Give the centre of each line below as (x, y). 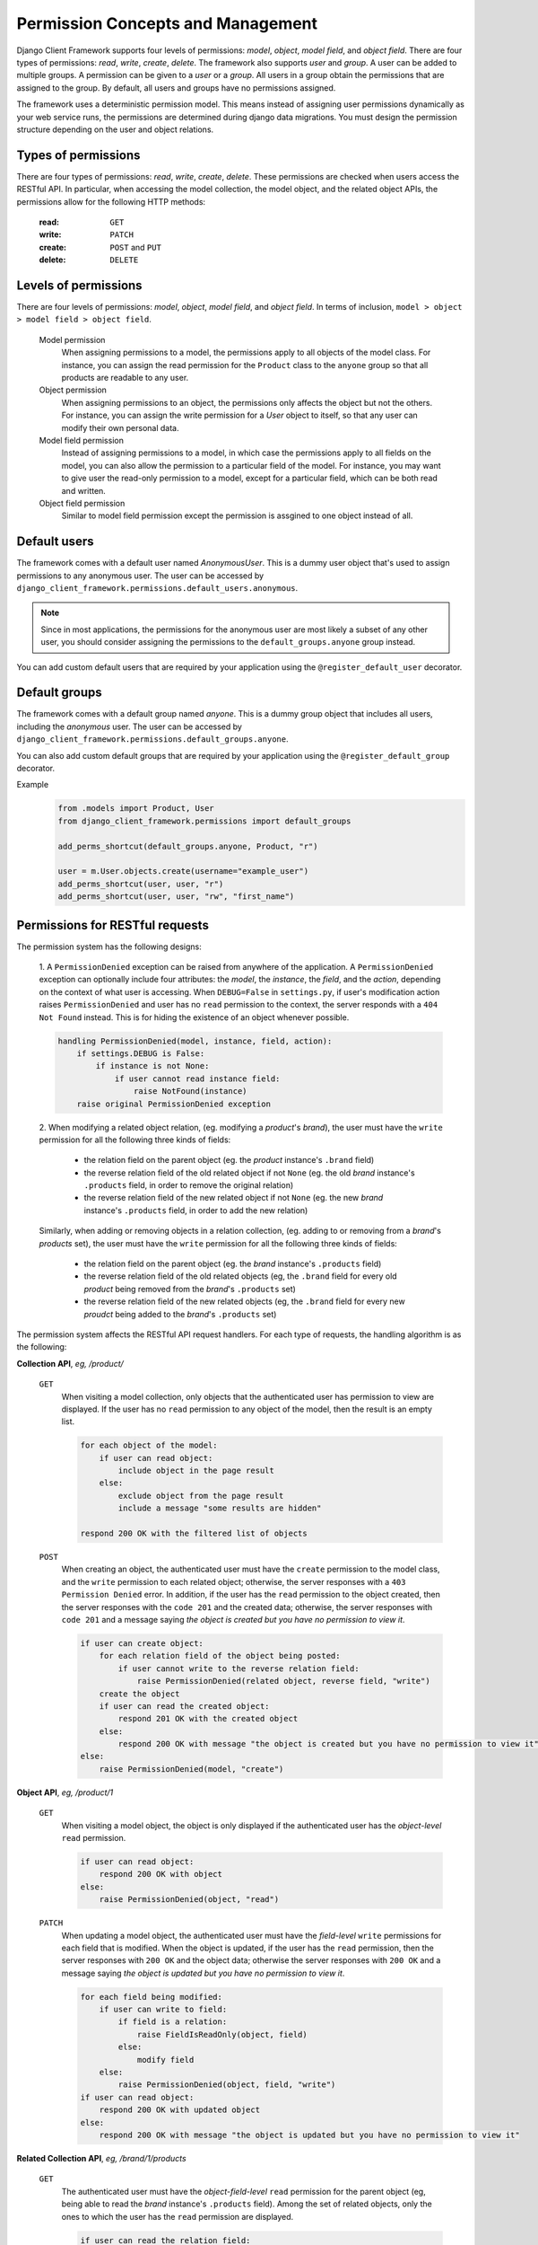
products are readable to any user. (125, 378)
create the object (139, 1694)
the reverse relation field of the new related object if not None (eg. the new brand (234, 1198)
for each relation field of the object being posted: (220, 1656)
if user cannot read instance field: (197, 1078)
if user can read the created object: (184, 1706)
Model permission (72, 339)
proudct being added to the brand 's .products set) (180, 1314)
